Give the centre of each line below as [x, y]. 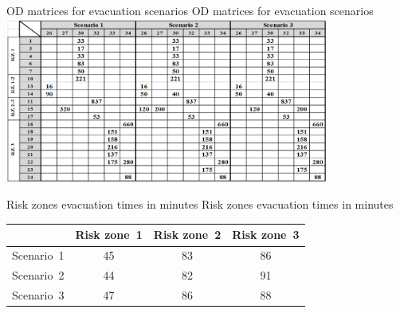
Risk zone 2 [187, 235]
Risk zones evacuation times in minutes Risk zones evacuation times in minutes [200, 204]
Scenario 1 [38, 255]
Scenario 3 [38, 294]
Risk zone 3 [266, 235]
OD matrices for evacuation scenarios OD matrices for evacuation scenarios [190, 10]
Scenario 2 [38, 275]
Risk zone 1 [109, 235]
